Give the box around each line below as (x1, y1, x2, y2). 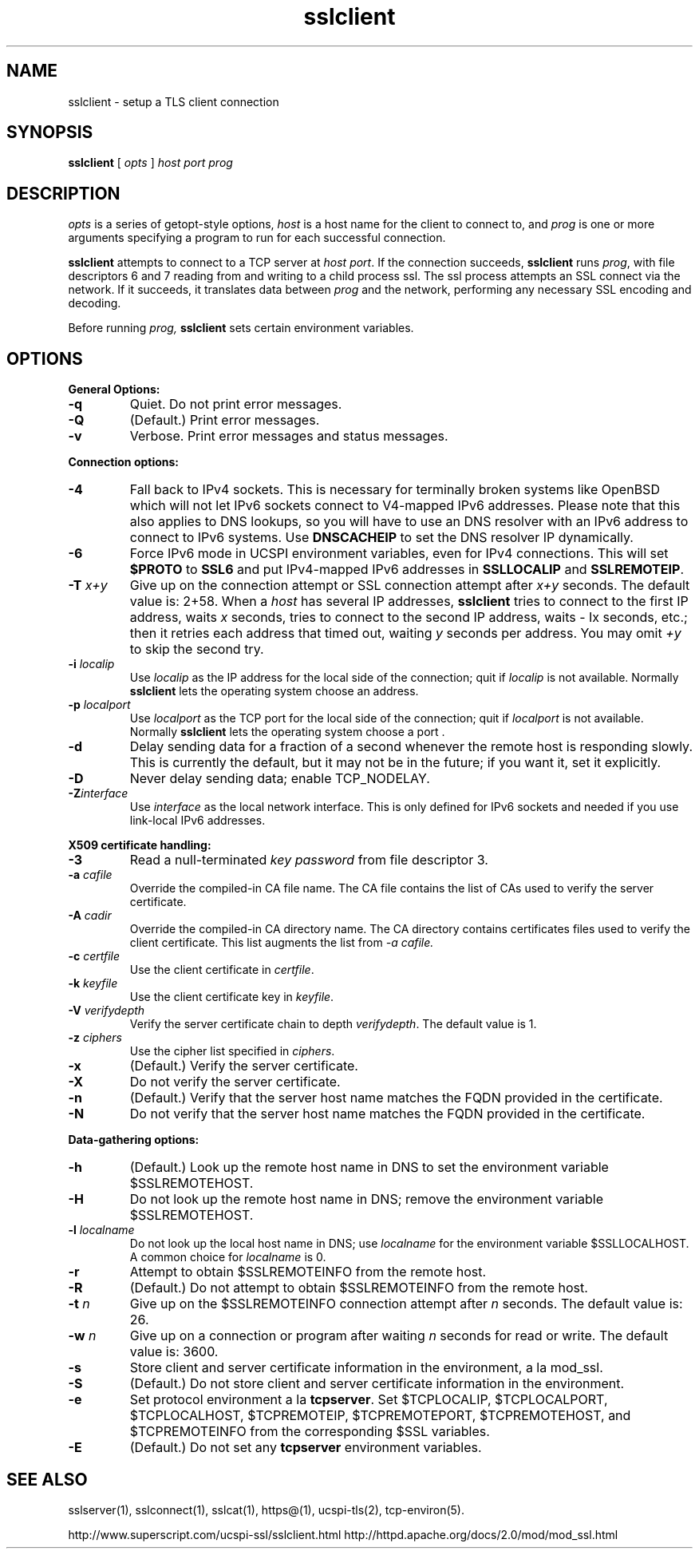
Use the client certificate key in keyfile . (129, 990, 334, 1004)
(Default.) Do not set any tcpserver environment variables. (129, 1439, 482, 1456)
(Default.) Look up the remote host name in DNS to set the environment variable (129, 1159, 609, 1176)
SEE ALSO (6, 1469, 88, 1490)
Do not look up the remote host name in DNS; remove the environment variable (129, 1191, 604, 1208)
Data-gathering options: (68, 1133, 199, 1147)
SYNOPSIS (6, 122, 93, 143)
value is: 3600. (129, 1343, 219, 1360)
